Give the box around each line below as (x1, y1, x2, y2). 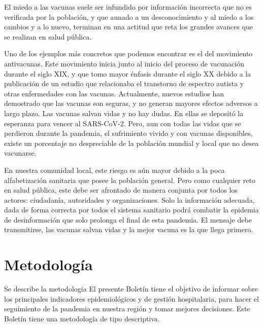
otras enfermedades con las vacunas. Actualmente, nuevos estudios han (4, 88, 224, 98)
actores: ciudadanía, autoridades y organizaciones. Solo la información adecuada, (4, 194, 255, 205)
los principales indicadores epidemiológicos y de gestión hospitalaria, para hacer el (4, 293, 259, 304)
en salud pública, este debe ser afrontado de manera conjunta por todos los (4, 185, 238, 195)
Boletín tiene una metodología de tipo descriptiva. (4, 313, 160, 323)
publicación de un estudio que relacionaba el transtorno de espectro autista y (4, 78, 244, 89)
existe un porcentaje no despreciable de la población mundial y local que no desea (4, 137, 259, 148)
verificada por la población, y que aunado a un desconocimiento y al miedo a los (4, 11, 254, 22)
